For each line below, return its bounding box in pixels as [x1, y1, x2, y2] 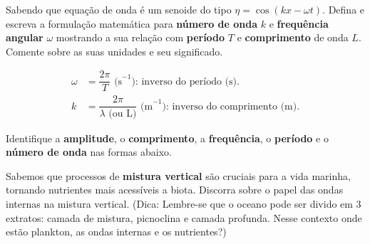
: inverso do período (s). [135, 76, 240, 87]
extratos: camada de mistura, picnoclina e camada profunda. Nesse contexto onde [6, 210, 362, 225]
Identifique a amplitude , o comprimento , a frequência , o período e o [6, 130, 329, 145]
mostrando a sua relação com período [56, 30, 225, 45]
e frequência [269, 16, 329, 31]
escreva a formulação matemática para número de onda [6, 16, 258, 31]
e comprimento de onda [237, 30, 349, 45]
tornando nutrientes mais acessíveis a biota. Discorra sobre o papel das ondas [6, 182, 344, 197]
